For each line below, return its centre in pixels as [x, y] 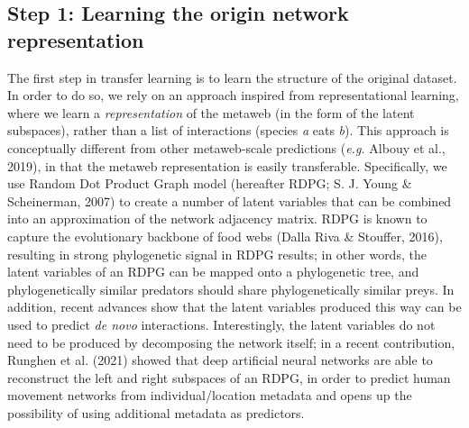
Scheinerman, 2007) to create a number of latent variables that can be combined [230, 200]
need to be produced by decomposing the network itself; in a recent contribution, [231, 342]
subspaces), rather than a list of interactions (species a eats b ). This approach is [228, 130]
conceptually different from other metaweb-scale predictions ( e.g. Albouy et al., [226, 147]
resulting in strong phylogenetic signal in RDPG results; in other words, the [217, 254]
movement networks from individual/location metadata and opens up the [210, 395]
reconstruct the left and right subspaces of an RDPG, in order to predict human [229, 377]
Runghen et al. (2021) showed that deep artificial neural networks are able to [220, 360]
